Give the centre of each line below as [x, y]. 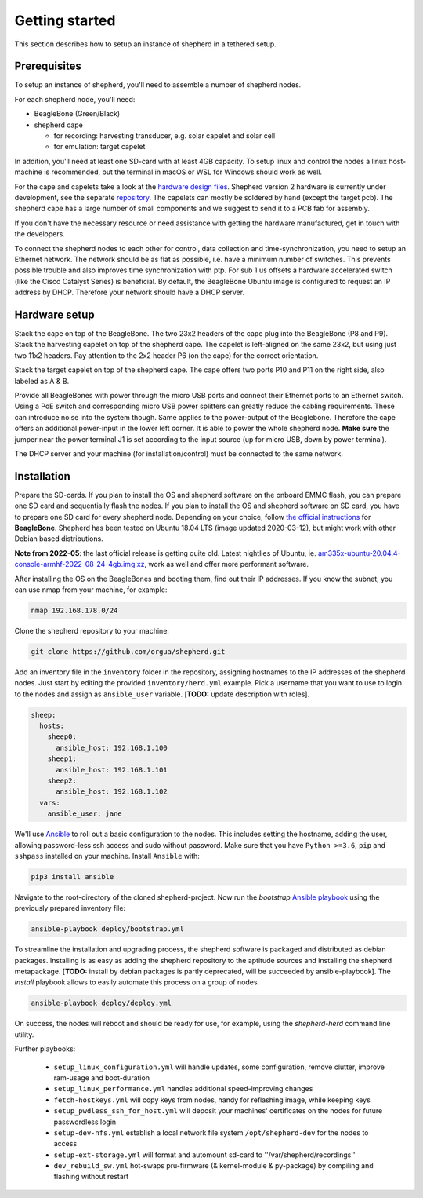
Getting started [65, 20]
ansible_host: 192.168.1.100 [112, 747]
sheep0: [62, 737]
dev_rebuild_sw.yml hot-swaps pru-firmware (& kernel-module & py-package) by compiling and [213, 1166]
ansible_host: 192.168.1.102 [112, 792]
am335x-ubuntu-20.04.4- [359, 553]
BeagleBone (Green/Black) [77, 114]
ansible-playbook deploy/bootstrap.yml [107, 929]
